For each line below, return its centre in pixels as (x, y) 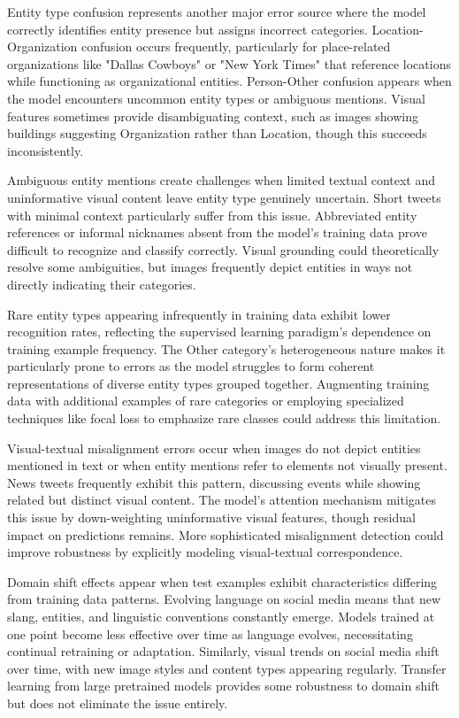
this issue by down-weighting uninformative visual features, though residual (211, 517)
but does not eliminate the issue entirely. (118, 703)
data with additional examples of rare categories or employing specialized (206, 401)
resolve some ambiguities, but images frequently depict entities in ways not (210, 267)
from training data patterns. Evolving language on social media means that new (224, 599)
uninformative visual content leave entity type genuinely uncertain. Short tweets (224, 197)
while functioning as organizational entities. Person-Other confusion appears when (229, 81)
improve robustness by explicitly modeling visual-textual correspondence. (205, 552)
